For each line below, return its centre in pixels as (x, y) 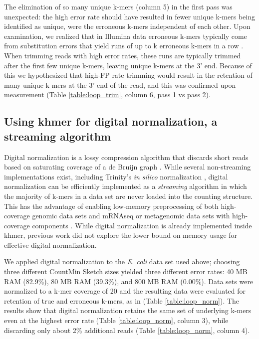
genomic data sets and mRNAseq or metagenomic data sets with (131, 216)
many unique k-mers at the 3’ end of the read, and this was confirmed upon (120, 85)
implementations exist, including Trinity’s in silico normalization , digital (116, 176)
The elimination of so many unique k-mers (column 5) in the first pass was (118, 6)
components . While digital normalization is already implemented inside (142, 225)
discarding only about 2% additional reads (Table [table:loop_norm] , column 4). (127, 330)
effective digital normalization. (50, 245)
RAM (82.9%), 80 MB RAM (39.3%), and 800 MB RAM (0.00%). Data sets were (129, 281)
